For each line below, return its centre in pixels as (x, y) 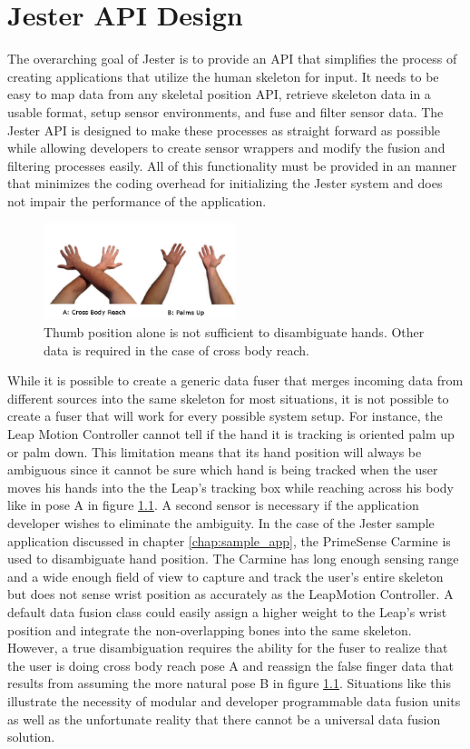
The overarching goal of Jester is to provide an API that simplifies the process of (232, 59)
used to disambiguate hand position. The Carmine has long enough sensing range (233, 559)
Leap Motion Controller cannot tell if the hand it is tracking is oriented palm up (231, 434)
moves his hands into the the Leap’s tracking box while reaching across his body (230, 487)
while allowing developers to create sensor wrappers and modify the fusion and (226, 148)
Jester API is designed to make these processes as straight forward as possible (224, 130)
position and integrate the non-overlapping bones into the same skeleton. (210, 629)
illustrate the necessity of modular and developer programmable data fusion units (234, 700)
